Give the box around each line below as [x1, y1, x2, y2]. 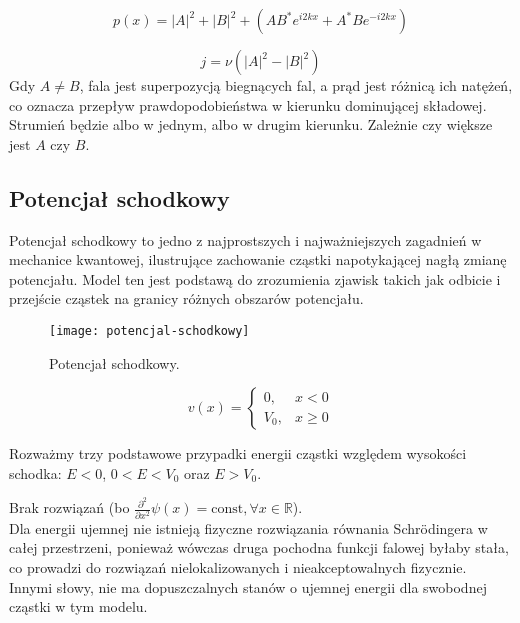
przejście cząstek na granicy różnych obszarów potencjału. [9, 288, 364, 309]
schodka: [9, 462, 62, 483]
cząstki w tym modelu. [9, 596, 148, 617]
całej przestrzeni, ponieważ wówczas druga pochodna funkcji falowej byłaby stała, [9, 537, 509, 558]
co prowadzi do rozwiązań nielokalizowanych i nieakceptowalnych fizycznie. [9, 556, 467, 577]
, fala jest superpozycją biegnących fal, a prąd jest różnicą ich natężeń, [79, 75, 513, 95]
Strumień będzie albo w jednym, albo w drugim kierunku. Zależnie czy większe [9, 114, 493, 135]
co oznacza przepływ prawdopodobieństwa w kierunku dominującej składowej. [9, 94, 487, 115]
